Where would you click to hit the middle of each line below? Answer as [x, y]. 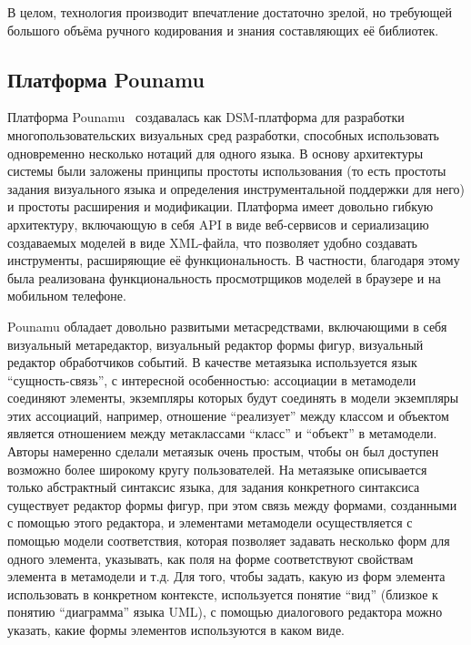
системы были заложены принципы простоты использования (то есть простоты [227, 171]
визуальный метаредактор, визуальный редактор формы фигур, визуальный [215, 344]
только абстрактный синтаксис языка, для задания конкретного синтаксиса [214, 487]
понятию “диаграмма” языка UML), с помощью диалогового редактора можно [225, 612]
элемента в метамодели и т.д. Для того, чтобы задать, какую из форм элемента [226, 576]
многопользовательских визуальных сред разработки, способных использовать [223, 134]
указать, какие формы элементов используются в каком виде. [176, 630]
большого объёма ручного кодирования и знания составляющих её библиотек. [223, 30]
